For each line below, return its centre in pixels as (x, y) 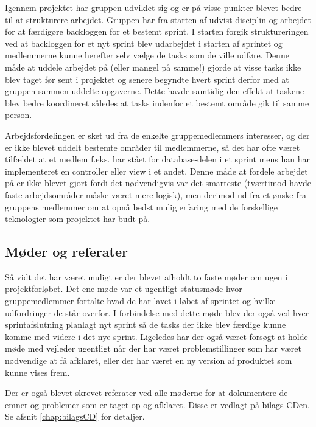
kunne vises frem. (37, 372)
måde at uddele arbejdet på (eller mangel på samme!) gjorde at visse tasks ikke (153, 67)
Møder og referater (66, 252)
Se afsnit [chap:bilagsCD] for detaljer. (75, 416)
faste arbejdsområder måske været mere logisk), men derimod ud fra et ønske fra (156, 194)
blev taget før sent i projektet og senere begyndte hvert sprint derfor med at (147, 79)
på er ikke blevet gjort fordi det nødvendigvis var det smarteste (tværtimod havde (158, 183)
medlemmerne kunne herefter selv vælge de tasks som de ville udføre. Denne (147, 55)
